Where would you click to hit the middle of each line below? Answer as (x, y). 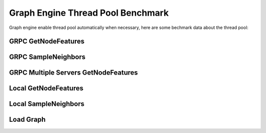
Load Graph (27, 120)
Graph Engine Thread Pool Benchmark (89, 13)
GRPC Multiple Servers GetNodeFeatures (73, 73)
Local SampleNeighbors (47, 104)
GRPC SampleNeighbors (47, 57)
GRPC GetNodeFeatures (47, 41)
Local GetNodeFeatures (46, 88)
